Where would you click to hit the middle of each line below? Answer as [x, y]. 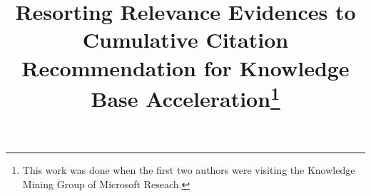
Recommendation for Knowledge [185, 67]
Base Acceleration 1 [185, 97]
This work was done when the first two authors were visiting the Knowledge [189, 170]
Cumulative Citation [185, 40]
